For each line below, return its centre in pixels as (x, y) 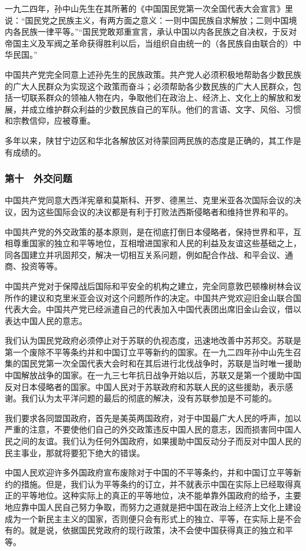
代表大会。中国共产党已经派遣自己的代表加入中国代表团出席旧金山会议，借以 (153, 309)
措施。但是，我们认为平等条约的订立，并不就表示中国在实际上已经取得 (157, 484)
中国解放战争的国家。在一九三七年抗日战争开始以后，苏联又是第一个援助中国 (153, 375)
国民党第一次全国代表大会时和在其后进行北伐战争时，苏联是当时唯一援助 (161, 363)
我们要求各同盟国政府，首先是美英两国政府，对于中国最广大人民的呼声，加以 (153, 418)
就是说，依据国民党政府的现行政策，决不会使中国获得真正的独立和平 (161, 530)
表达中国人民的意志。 (46, 320)
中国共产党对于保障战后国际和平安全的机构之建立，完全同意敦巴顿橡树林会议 (153, 286)
